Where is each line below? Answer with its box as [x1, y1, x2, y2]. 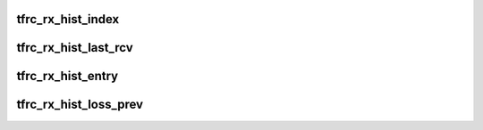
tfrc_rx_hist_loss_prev [16, 97, 143, 112]
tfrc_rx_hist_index [16, 12, 120, 27]
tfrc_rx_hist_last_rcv [16, 40, 133, 55]
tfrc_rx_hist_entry [16, 69, 119, 84]
